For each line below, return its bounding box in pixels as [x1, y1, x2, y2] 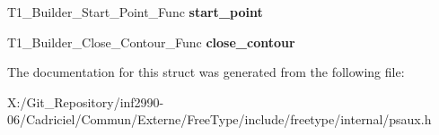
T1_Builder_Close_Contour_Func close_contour [7, 32, 295, 51]
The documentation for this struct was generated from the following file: [7, 63, 405, 81]
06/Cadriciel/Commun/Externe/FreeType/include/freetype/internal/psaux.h [7, 110, 432, 129]
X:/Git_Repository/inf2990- [7, 92, 164, 111]
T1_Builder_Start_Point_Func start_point [7, 3, 263, 21]
